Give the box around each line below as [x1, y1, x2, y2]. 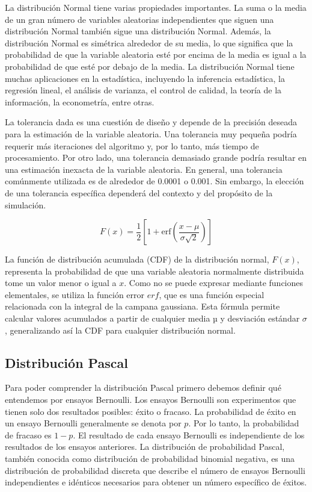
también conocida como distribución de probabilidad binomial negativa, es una [5, 452, 295, 465]
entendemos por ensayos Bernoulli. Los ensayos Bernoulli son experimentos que [5, 393, 296, 406]
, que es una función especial [159, 288, 265, 300]
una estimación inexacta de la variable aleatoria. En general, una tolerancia [5, 163, 283, 175]
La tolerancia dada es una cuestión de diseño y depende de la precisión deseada [5, 116, 297, 128]
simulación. [5, 198, 46, 211]
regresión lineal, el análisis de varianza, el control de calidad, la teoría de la [5, 84, 282, 96]
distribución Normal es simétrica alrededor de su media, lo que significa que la [5, 36, 293, 49]
